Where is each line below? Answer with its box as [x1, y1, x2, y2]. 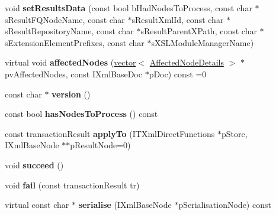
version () [52, 87, 91, 100]
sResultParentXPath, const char [140, 25, 257, 37]
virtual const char [5, 198, 69, 211]
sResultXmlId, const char [131, 13, 224, 25]
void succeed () [5, 158, 64, 171]
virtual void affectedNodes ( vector [5, 56, 136, 69]
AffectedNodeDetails [149, 56, 224, 69]
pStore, [221, 127, 248, 139]
